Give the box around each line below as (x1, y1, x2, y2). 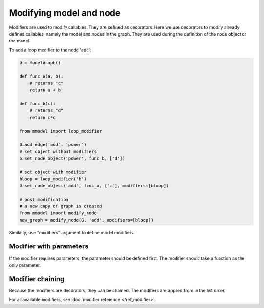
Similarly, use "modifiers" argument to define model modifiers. (9, 229, 135, 235)
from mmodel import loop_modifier (19, 128, 102, 134)
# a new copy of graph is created (19, 203, 102, 209)
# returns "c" (29, 81, 64, 86)
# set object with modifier (19, 169, 87, 175)
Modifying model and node (9, 7, 121, 18)
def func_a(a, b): (19, 74, 64, 79)
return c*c (29, 115, 56, 120)
